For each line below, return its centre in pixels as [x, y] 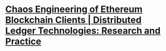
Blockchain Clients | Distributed [73, 20]
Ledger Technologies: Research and [83, 31]
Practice [23, 42]
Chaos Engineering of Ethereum [74, 9]
